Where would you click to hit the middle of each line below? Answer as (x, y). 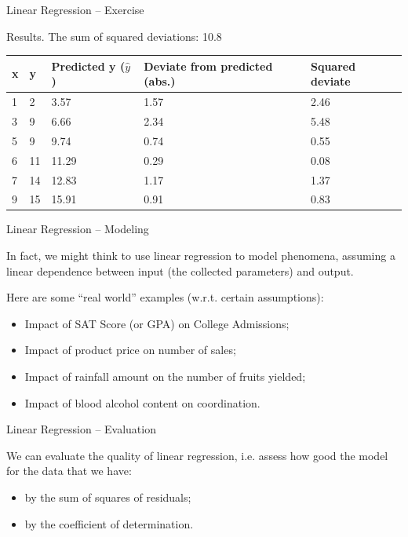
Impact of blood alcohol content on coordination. (142, 402)
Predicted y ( (88, 66)
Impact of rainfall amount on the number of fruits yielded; (165, 376)
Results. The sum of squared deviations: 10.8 (114, 36)
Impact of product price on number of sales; (130, 350)
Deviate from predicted (208, 66)
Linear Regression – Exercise (75, 9)
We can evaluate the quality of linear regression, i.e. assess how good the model (197, 455)
